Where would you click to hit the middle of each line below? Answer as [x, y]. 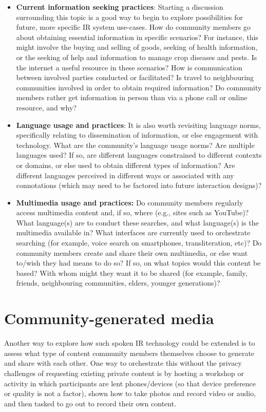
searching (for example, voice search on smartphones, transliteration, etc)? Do [139, 243]
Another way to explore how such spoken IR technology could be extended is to [130, 343]
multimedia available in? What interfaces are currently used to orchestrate [133, 232]
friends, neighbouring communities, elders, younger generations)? [118, 283]
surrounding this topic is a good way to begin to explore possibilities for [130, 17]
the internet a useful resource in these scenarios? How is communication [129, 67]
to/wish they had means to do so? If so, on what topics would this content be [138, 263]
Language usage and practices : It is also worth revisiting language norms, [138, 125]
